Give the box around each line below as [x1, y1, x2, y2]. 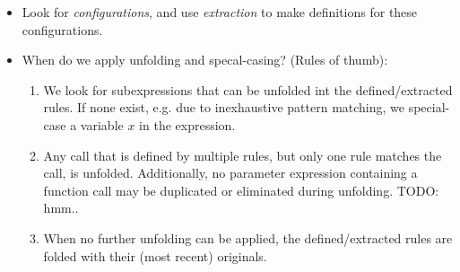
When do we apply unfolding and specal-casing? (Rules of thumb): [22, 50, 388, 69]
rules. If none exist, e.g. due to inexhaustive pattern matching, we [43, 98, 405, 117]
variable [80, 115, 124, 134]
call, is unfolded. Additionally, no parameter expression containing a [43, 163, 418, 182]
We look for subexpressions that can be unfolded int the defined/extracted [43, 80, 453, 99]
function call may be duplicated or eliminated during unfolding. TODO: [43, 180, 439, 199]
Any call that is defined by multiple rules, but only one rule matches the [43, 145, 442, 164]
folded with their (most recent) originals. [43, 246, 267, 265]
